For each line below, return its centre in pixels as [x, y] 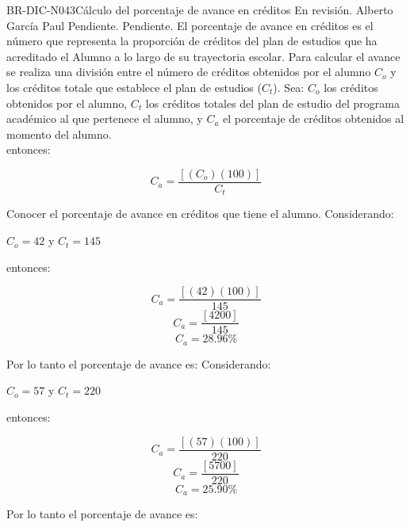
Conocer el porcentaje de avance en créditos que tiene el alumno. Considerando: [200, 214]
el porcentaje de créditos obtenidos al [314, 118]
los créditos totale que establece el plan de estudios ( [134, 87]
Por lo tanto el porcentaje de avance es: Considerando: [139, 363]
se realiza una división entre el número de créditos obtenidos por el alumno [189, 72]
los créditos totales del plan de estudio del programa [272, 103]
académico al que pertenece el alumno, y [105, 118]
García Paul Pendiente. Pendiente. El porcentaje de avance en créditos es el [190, 25]
